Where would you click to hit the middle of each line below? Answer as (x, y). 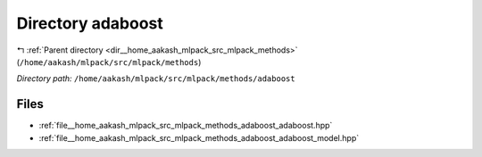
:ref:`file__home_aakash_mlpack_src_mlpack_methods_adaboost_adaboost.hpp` (186, 126)
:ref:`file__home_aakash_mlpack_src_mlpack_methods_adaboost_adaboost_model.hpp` (199, 137)
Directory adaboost (90, 23)
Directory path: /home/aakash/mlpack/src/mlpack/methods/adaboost (156, 78)
